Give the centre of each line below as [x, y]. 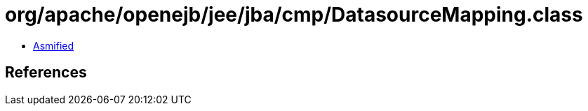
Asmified [54, 45]
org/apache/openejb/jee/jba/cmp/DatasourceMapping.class [294, 15]
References [46, 73]
